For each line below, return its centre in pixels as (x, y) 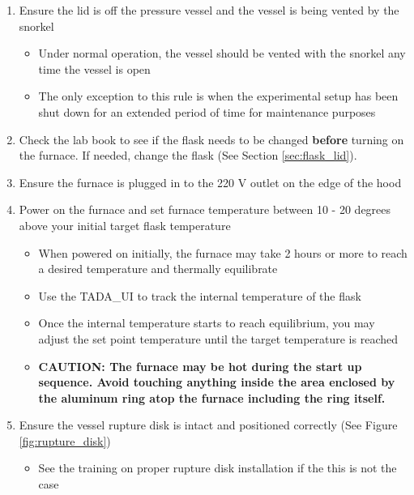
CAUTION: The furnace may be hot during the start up (200, 366)
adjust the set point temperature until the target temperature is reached (218, 338)
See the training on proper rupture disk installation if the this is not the (218, 468)
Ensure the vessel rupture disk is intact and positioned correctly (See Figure (208, 425)
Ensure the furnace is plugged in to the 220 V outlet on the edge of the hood (210, 182)
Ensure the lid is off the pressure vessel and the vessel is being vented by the (209, 10)
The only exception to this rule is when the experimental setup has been (218, 96)
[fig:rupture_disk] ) (65, 440)
